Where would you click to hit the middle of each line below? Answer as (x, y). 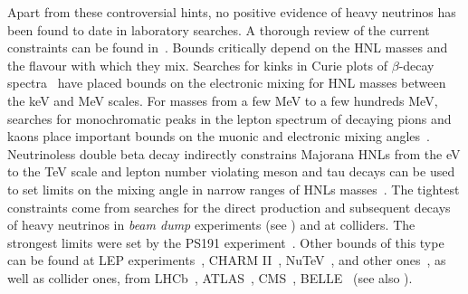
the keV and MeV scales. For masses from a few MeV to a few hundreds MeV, (223, 100)
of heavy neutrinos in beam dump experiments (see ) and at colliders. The (211, 225)
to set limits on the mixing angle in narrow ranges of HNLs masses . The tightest (234, 189)
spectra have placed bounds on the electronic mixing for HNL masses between (227, 83)
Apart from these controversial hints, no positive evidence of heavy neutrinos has (232, 12)
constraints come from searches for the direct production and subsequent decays (229, 207)
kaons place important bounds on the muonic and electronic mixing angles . (219, 136)
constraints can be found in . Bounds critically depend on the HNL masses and (228, 47)
